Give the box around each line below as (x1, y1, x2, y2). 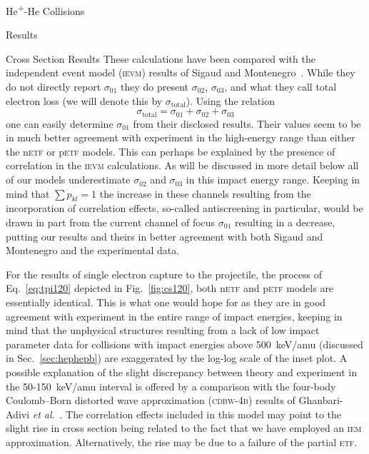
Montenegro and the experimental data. (6, 243, 180, 258)
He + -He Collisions (6, 1, 85, 18)
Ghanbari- (298, 393, 343, 408)
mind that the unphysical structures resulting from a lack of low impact (6, 323, 320, 338)
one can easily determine (6, 116, 113, 131)
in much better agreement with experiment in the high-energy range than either (6, 130, 355, 145)
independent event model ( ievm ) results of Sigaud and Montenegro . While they (6, 65, 355, 80)
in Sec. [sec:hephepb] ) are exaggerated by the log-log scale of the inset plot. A (6, 350, 348, 365)
